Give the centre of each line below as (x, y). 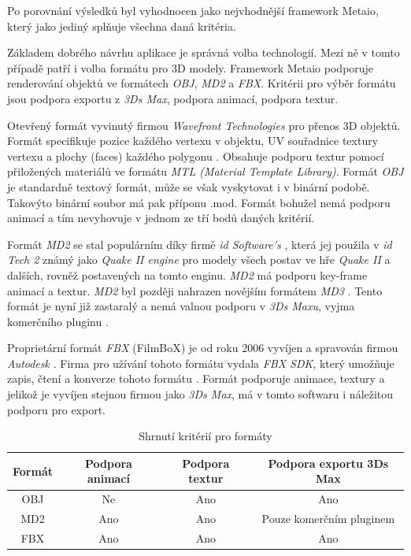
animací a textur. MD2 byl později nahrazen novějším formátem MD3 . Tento (195, 290)
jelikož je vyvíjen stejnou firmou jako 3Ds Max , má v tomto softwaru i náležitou (200, 394)
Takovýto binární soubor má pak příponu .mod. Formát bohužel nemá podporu (199, 202)
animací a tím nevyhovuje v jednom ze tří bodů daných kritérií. (161, 218)
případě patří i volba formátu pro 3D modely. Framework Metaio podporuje (191, 67)
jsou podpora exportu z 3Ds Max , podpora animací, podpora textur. (173, 98)
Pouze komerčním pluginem (328, 519)
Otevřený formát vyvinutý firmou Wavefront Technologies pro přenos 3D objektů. (204, 125)
